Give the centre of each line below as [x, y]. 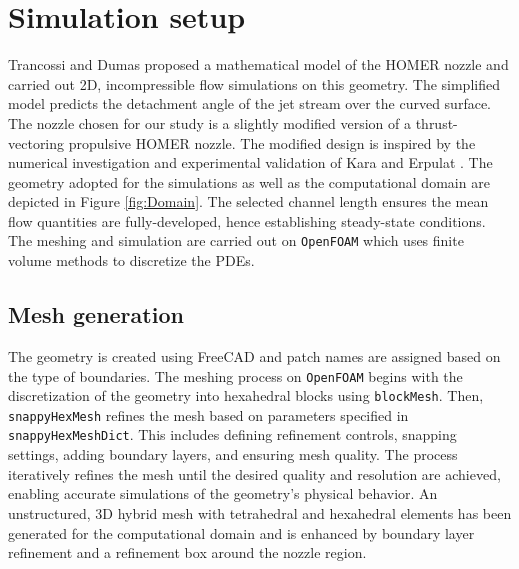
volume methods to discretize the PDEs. [131, 260]
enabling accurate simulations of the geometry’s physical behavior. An [223, 493]
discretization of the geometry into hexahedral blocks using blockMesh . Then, [246, 395]
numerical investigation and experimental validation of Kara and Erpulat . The [250, 162]
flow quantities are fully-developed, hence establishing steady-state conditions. [247, 220]
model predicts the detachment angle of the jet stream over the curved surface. [249, 103]
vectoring [36, 142]
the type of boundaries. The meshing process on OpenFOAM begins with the [235, 375]
